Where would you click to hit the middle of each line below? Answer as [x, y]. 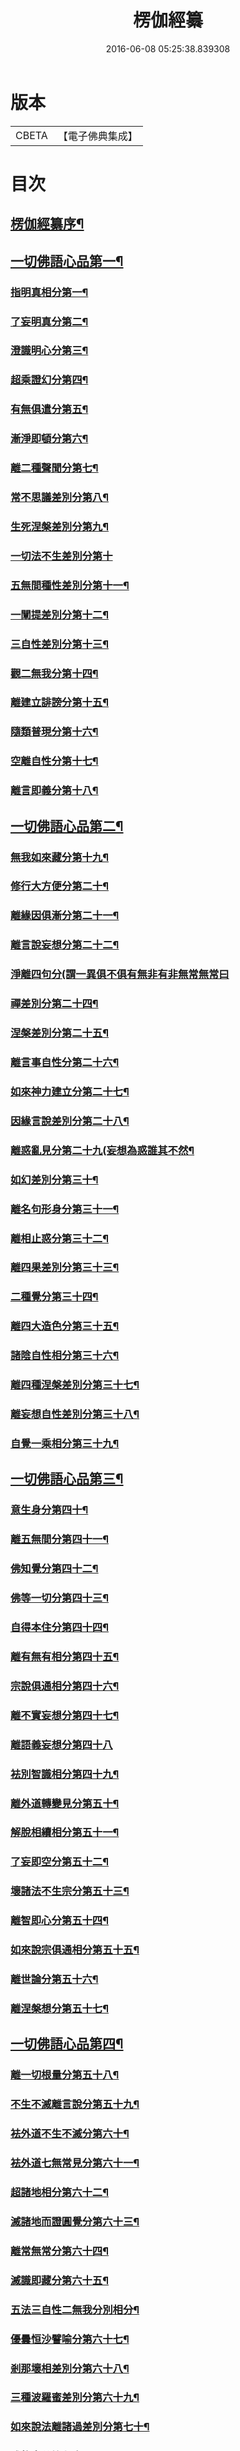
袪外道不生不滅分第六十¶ [70, 2134]
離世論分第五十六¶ [54, 1979]
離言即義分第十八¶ [54, 791]
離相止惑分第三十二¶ [60, 1238]
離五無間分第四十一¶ [60, 1539]
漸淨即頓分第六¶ [49, 439]
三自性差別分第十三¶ [60, 644]
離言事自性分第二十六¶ [65, 1063]
